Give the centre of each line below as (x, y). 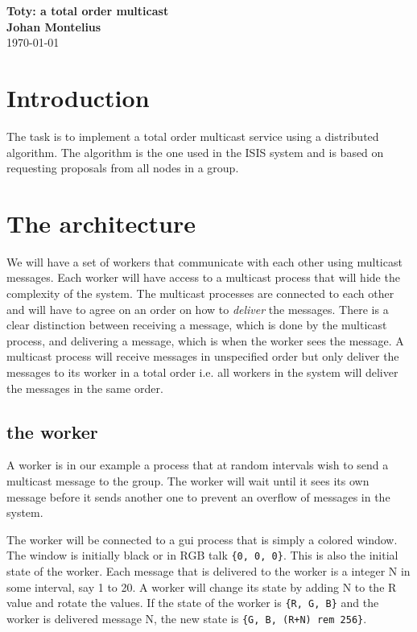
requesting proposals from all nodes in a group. (123, 168)
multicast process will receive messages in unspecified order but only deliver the (203, 356)
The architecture (101, 223)
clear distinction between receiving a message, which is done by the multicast (197, 325)
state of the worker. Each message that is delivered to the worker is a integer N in (208, 570)
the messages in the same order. (85, 388)
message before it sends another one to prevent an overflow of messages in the (198, 496)
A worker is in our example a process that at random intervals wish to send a (198, 465)
